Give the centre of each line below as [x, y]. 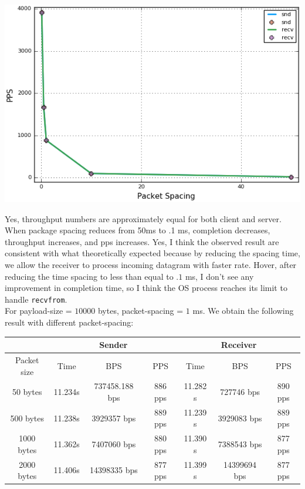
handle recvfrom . [36, 299]
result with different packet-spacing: [69, 322]
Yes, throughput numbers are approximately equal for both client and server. [143, 218]
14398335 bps [114, 470]
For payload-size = [38, 311]
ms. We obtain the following [243, 311]
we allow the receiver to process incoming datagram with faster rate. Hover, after [151, 264]
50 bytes [27, 392]
